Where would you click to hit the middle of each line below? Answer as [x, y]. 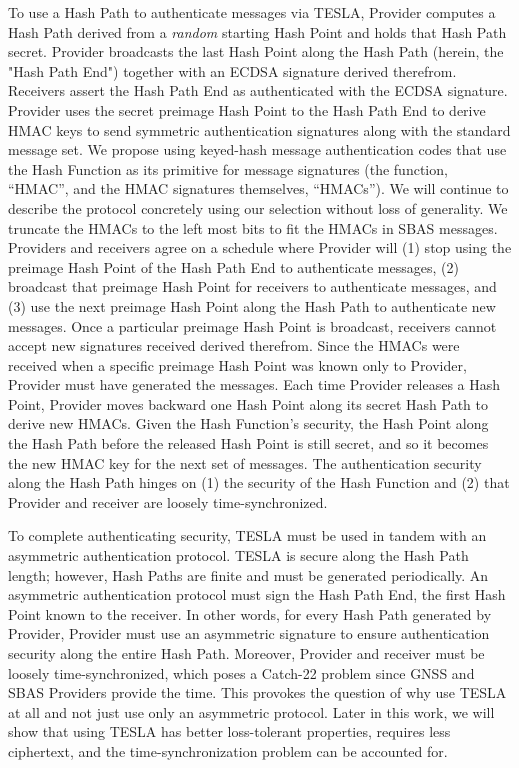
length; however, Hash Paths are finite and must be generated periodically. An [248, 574]
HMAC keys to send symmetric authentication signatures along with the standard [259, 129]
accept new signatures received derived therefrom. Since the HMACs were [234, 345]
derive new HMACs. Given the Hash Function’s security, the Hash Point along [248, 423]
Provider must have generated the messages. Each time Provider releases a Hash [254, 384]
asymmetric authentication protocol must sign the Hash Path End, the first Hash [257, 594]
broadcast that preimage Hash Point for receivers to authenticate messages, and [252, 286]
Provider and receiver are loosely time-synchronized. [168, 501]
